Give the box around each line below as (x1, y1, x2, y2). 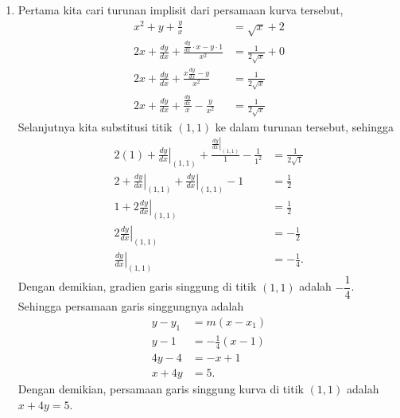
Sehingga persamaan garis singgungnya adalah (17, 298, 244, 314)
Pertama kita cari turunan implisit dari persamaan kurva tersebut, (17, 2, 344, 18)
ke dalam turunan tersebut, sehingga (215, 118, 394, 135)
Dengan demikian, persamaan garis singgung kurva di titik (17, 381, 304, 397)
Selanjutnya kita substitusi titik (17, 118, 173, 135)
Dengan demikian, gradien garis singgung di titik (17, 278, 257, 295)
